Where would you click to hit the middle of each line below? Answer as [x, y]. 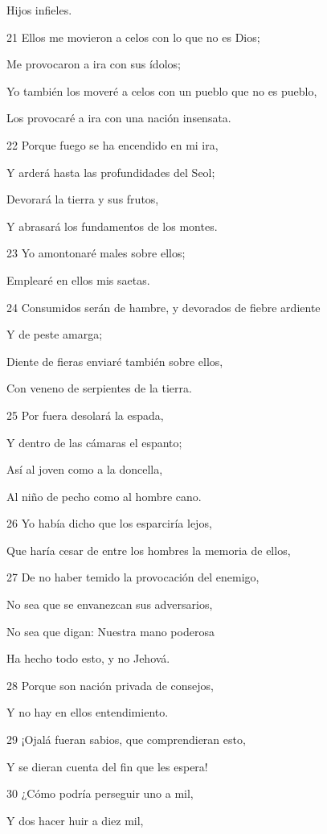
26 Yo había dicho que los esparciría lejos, [109, 523]
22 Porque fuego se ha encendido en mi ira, [112, 144]
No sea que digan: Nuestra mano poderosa [110, 631]
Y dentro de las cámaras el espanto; [94, 442]
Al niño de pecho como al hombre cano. [104, 496]
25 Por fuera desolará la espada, [85, 415]
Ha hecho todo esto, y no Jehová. [88, 658]
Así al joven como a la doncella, [85, 469]
